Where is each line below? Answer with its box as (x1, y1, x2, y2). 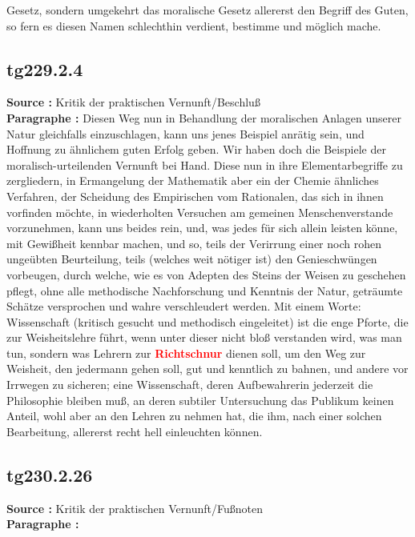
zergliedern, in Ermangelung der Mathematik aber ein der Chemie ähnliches (6, 172, 379, 189)
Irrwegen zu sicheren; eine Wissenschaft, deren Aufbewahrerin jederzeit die (6, 376, 373, 393)
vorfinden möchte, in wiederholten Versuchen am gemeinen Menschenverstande (6, 203, 393, 220)
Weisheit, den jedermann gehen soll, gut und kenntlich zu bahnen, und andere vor (6, 360, 409, 377)
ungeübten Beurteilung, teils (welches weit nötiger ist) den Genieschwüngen (6, 250, 377, 267)
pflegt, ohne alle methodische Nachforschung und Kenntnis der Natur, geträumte (6, 282, 403, 299)
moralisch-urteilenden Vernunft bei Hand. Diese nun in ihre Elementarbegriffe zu (6, 156, 403, 173)
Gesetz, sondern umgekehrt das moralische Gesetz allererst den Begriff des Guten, (6, 2, 409, 18)
